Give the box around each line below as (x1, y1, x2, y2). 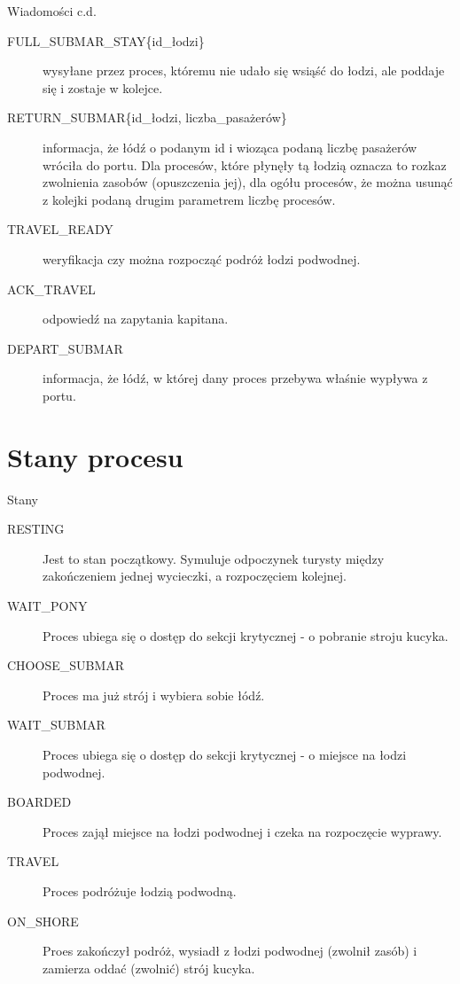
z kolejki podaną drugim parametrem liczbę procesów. (43, 190, 336, 208)
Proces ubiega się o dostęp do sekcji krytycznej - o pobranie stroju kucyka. (43, 626, 448, 644)
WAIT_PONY (7, 597, 88, 614)
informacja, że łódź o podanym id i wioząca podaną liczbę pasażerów (43, 137, 417, 156)
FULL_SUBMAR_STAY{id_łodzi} (7, 31, 205, 50)
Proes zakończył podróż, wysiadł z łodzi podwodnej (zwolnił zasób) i (43, 941, 417, 960)
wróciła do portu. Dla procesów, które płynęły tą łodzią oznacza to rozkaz (43, 155, 447, 174)
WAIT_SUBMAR (7, 715, 105, 734)
